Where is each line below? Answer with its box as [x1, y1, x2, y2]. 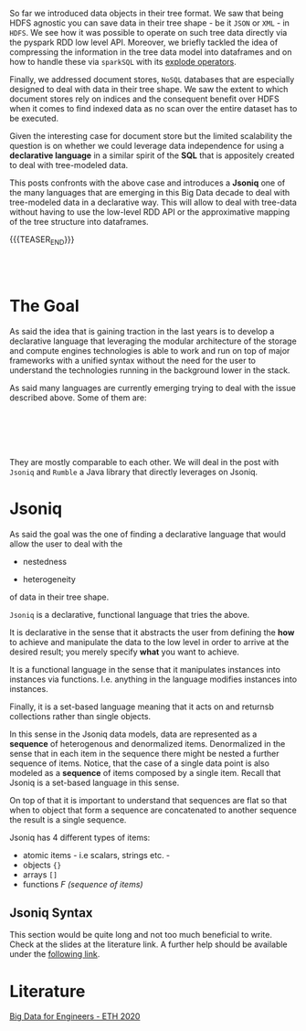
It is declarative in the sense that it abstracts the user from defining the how [9, 626, 295, 638]
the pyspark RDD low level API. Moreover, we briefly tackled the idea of [9, 37, 279, 48]
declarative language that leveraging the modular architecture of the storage [9, 335, 297, 346]
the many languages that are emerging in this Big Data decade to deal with [9, 187, 290, 197]
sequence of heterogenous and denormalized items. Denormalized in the [9, 738, 286, 749]
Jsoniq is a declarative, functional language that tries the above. [9, 609, 250, 620]
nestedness [22, 556, 68, 567]
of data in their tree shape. [9, 591, 110, 602]
